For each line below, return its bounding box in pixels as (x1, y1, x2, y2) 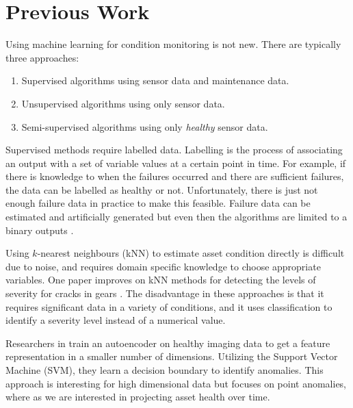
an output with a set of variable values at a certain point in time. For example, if (5, 155, 346, 170)
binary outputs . (5, 222, 74, 237)
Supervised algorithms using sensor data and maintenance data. (21, 73, 289, 88)
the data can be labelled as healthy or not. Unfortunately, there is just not (5, 182, 318, 196)
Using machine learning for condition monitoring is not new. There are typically (5, 37, 341, 51)
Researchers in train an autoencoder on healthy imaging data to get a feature (5, 335, 330, 350)
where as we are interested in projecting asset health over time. (5, 390, 270, 404)
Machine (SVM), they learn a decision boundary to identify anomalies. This (5, 363, 324, 377)
